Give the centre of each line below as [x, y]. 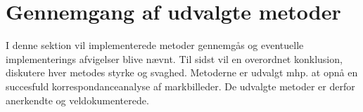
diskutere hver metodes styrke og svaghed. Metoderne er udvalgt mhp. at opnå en [182, 72]
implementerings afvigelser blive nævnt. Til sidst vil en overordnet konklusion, [174, 58]
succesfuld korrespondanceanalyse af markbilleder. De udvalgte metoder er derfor [180, 86]
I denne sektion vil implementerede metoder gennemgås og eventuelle [155, 45]
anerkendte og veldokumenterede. [77, 100]
